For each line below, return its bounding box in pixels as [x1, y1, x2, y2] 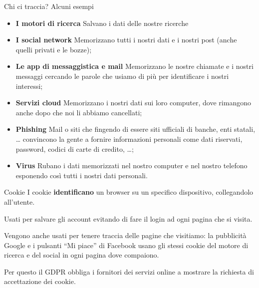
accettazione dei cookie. [4, 276, 76, 287]
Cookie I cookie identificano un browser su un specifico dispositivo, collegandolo [4, 187, 254, 197]
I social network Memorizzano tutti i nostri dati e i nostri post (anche [15, 34, 237, 45]
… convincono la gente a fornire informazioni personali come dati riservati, [15, 133, 243, 144]
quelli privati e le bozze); [15, 44, 92, 54]
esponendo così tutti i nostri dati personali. [15, 170, 148, 180]
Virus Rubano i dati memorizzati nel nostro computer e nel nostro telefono [15, 160, 248, 171]
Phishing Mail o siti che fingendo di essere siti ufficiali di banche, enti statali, [15, 124, 256, 134]
